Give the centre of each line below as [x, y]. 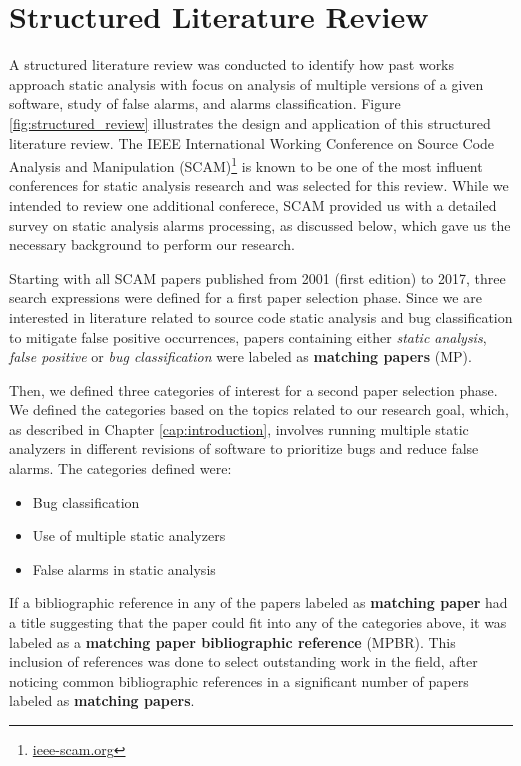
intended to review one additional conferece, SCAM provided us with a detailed [253, 204]
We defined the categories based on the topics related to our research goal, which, [259, 409]
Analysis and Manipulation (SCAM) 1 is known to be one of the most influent [246, 164]
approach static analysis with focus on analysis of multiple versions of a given [246, 83]
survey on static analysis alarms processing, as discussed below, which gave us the [260, 224]
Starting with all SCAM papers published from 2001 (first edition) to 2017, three [257, 277]
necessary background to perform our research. [152, 244]
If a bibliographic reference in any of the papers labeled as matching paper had [258, 602]
